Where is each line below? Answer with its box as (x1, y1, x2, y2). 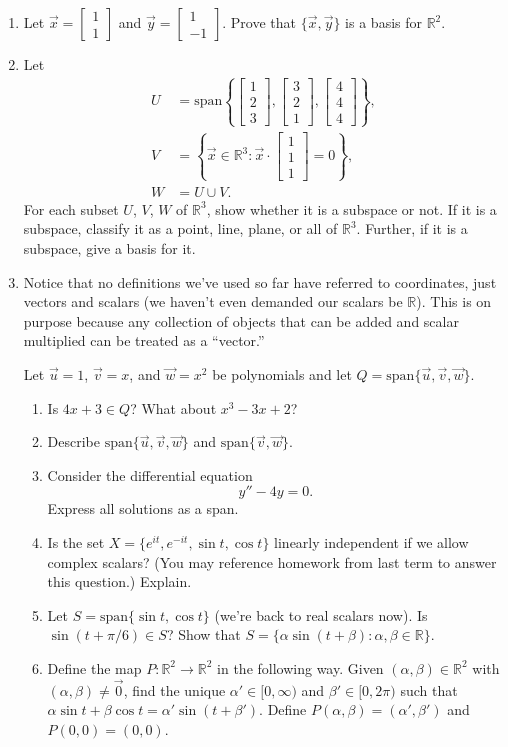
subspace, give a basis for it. (23, 238, 196, 259)
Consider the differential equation (47, 464, 253, 485)
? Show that (166, 624, 241, 645)
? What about (130, 397, 217, 418)
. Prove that (222, 12, 296, 32)
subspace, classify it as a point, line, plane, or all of (23, 218, 338, 239)
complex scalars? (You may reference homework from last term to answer (47, 551, 497, 572)
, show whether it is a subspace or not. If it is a (206, 198, 497, 219)
